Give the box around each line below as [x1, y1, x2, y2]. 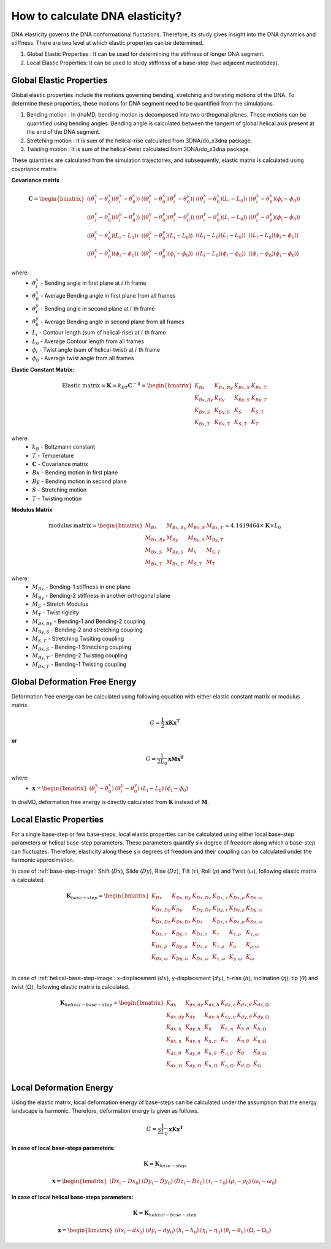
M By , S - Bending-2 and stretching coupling [32, 626, 143, 635]
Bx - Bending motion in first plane [32, 469, 118, 476]
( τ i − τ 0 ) [205, 1177, 228, 1186]
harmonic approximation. [11, 856, 75, 864]
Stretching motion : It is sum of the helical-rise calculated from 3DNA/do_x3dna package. [26, 137, 253, 144]
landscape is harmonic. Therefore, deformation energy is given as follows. [11, 1107, 199, 1115]
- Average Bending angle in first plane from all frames [40, 292, 176, 300]
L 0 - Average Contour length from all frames [32, 338, 144, 346]
